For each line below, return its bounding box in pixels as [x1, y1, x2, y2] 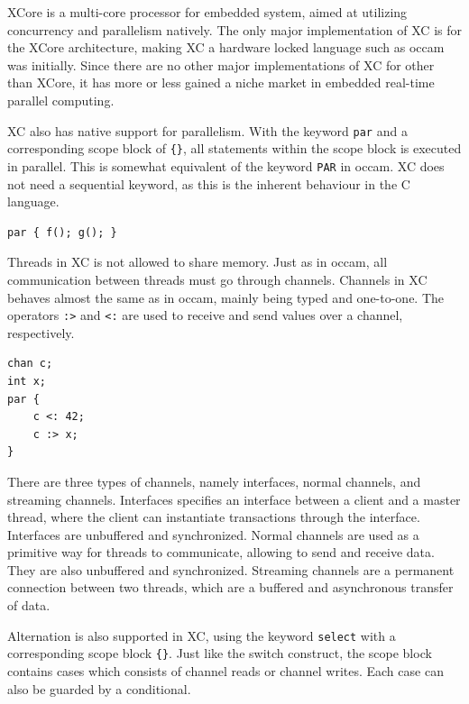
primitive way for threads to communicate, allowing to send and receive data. [7, 543, 435, 562]
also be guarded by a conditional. [7, 679, 191, 698]
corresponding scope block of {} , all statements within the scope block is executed [7, 139, 462, 158]
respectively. [7, 323, 75, 342]
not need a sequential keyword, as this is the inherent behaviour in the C [7, 174, 410, 193]
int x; [7, 374, 46, 388]
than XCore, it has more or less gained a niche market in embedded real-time [7, 73, 435, 92]
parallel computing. [7, 90, 115, 109]
